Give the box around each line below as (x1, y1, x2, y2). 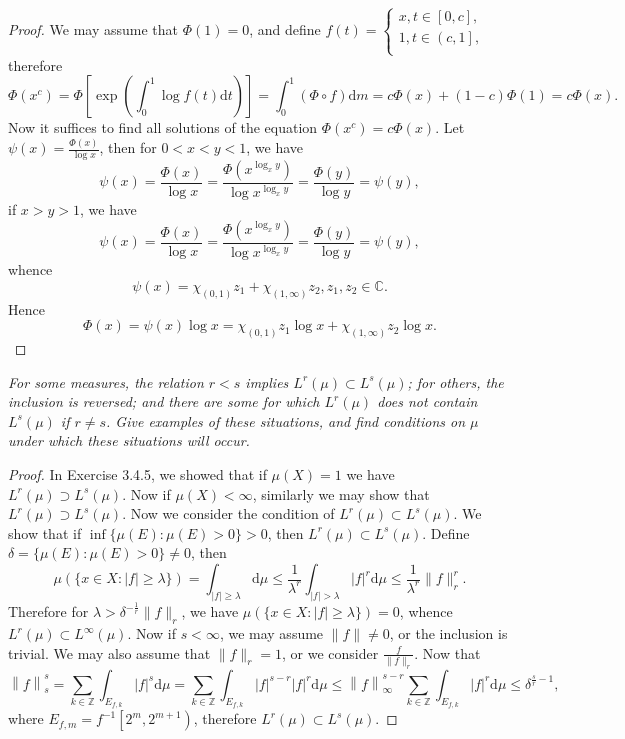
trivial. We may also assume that (8, 642, 211, 663)
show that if (8, 522, 82, 543)
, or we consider (282, 642, 379, 663)
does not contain (377, 391, 478, 412)
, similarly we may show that (252, 483, 430, 504)
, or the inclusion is (389, 623, 508, 644)
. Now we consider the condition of (122, 503, 335, 524)
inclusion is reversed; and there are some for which (8, 391, 320, 412)
